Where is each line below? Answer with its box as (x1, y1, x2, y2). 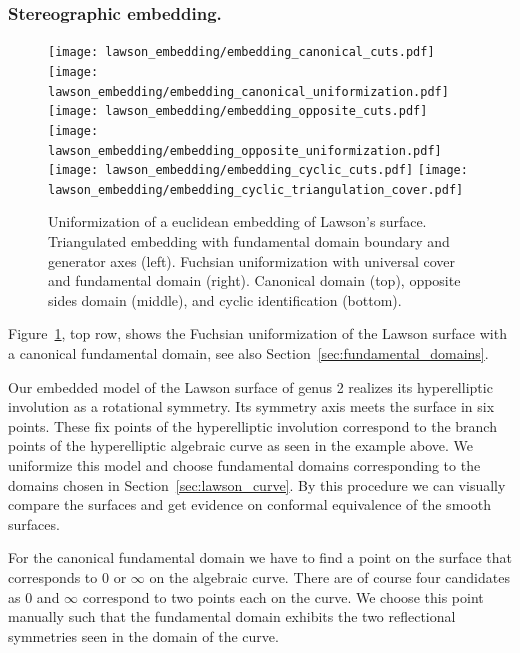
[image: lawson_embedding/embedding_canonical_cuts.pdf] (48, 45, 435, 60)
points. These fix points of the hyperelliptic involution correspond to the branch (8, 415, 497, 436)
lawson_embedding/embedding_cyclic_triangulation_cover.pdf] (48, 182, 464, 197)
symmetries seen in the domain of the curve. (8, 625, 279, 646)
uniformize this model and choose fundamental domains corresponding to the (8, 455, 481, 475)
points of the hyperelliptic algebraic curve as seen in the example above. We (8, 435, 474, 456)
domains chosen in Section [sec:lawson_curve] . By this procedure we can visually (8, 474, 506, 495)
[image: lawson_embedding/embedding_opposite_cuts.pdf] (48, 104, 428, 119)
